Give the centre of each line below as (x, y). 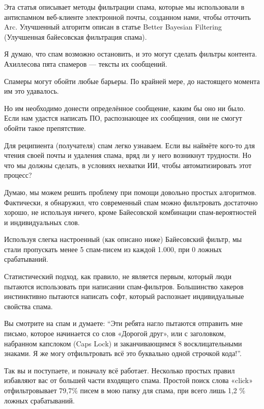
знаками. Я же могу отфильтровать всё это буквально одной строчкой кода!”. (123, 353)
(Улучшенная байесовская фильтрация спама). (76, 36)
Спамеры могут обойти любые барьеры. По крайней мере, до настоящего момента (132, 81)
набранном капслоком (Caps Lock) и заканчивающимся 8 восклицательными (123, 343)
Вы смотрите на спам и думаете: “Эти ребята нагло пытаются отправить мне (123, 323)
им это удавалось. (32, 91)
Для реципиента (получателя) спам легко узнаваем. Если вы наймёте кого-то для (129, 145)
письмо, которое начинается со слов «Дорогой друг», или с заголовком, (115, 333)
